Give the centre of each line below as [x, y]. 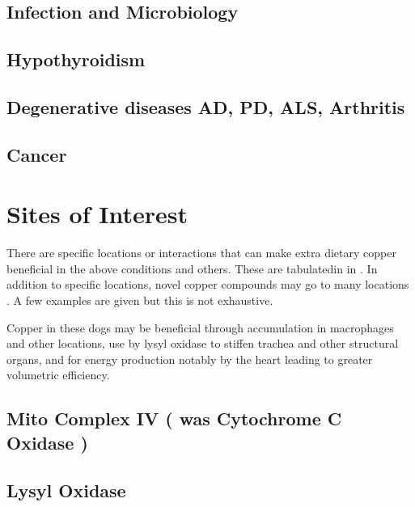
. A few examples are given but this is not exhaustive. [140, 300]
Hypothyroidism [76, 59]
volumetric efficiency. [58, 375]
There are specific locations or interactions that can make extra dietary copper [201, 253]
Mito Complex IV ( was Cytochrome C [174, 418]
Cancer [37, 154]
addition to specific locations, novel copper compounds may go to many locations [208, 284]
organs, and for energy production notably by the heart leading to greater [190, 359]
